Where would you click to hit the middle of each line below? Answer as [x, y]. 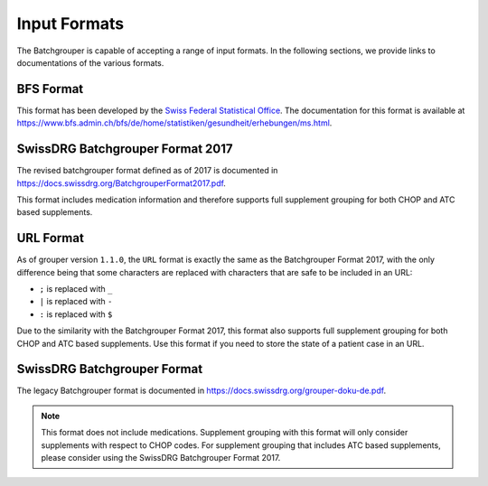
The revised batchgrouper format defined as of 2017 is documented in [147, 171]
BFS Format [50, 89]
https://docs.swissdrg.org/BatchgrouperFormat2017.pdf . [121, 183]
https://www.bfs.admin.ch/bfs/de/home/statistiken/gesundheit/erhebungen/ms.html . [174, 123]
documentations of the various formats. [90, 62]
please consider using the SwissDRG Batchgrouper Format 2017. [161, 458]
